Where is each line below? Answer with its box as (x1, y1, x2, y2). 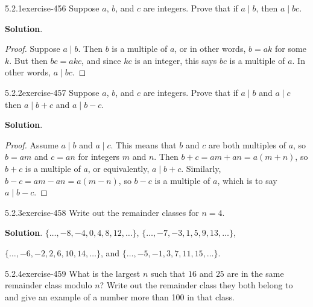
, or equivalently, (87, 162, 150, 174)
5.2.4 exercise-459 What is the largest (5, 267, 141, 279)
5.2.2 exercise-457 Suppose (5, 86, 100, 98)
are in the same (227, 267, 284, 279)
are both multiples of (208, 138, 286, 151)
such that (151, 267, 186, 279)
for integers (78, 150, 120, 163)
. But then (9, 54, 48, 66)
